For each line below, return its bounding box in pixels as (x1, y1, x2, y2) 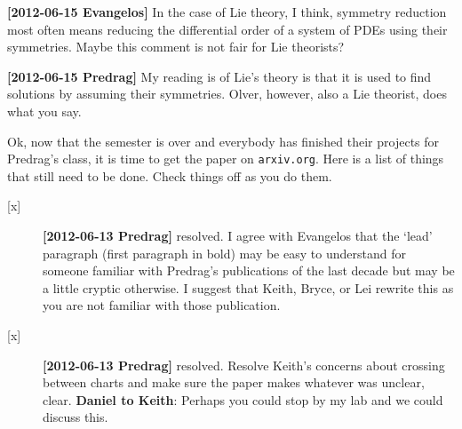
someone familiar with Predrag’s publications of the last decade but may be (43, 261, 455, 280)
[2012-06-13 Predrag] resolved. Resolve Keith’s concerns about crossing (43, 355, 445, 374)
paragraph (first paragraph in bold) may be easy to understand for (43, 243, 406, 262)
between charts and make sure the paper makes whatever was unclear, (43, 373, 425, 392)
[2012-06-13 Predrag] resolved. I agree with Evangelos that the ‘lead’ (43, 226, 433, 244)
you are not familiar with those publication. (43, 296, 281, 314)
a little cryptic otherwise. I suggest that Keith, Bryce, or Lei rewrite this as (43, 278, 454, 297)
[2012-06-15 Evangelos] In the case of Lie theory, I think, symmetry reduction (7, 3, 447, 20)
